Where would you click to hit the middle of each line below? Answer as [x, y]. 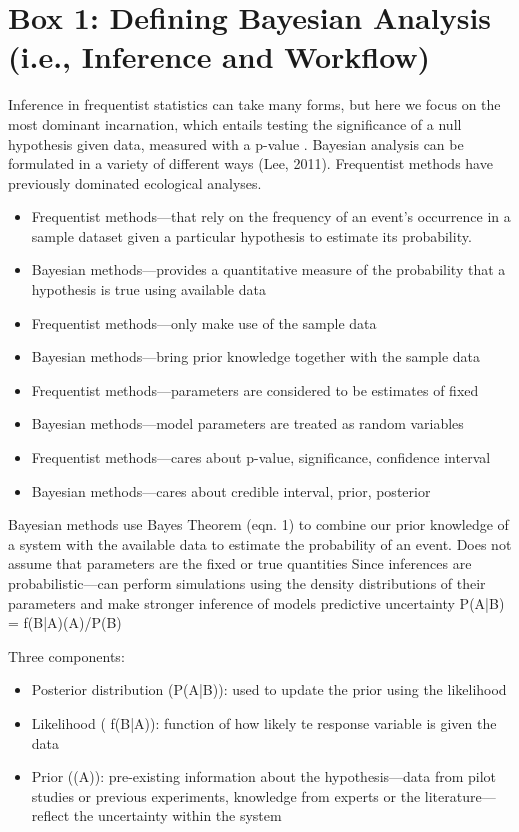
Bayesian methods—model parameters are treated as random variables [247, 423]
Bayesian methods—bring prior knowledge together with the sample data [255, 356]
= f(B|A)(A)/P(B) [65, 622]
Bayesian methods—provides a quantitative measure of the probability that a [268, 269]
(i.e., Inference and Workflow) [219, 56]
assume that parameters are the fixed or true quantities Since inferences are [240, 563]
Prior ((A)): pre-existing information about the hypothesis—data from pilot [264, 776]
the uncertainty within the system [177, 815]
